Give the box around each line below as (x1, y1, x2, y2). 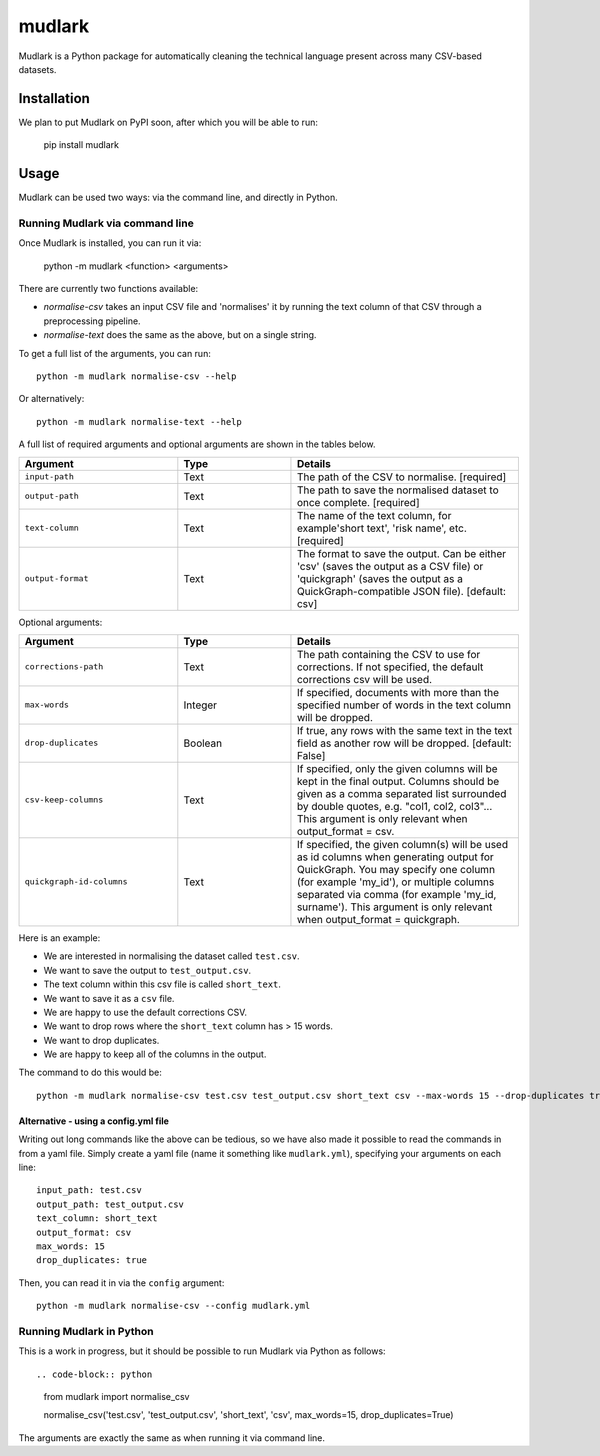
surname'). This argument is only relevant (296, 900, 493, 914)
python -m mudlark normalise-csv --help (36, 371, 237, 382)
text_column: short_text (36, 1213, 158, 1224)
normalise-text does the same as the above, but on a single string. (43, 329, 317, 341)
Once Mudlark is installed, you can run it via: (18, 237, 202, 249)
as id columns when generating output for (296, 850, 494, 864)
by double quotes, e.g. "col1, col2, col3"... (296, 799, 493, 813)
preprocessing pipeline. (43, 315, 141, 327)
